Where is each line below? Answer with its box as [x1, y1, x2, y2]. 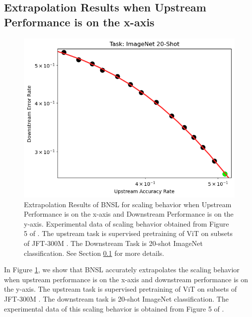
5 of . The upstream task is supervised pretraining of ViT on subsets [24, 228, 233, 238]
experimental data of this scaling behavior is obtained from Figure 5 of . [4, 303, 224, 314]
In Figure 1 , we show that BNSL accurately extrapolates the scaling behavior [4, 264, 240, 275]
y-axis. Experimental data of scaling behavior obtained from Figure [24, 218, 229, 229]
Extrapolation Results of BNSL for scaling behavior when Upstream [24, 199, 232, 209]
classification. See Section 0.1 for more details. [24, 247, 165, 258]
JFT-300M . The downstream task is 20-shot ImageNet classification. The [4, 293, 229, 304]
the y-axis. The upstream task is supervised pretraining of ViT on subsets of [4, 284, 237, 294]
